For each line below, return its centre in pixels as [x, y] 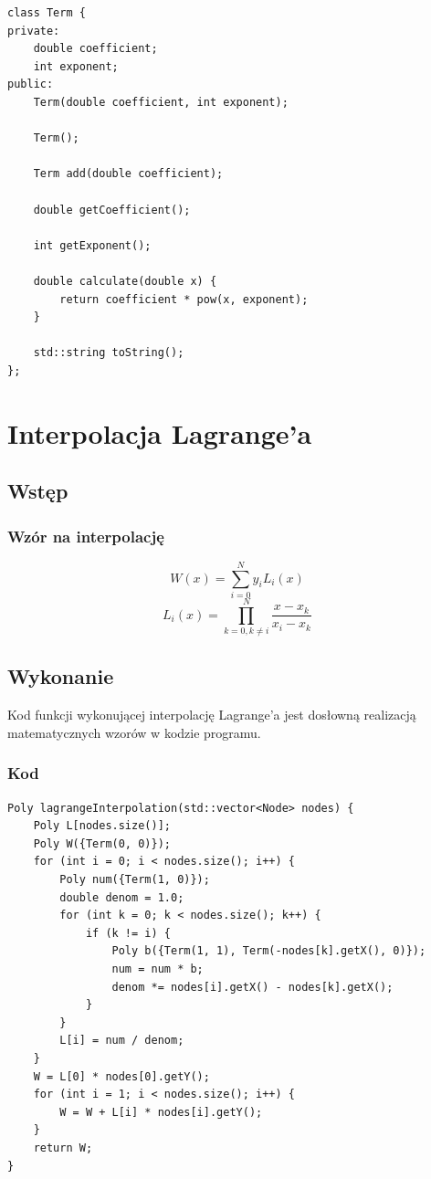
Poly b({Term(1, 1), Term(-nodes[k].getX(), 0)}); [269, 951]
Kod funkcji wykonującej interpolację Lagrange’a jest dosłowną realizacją [212, 715]
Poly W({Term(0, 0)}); [102, 843]
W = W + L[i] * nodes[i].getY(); [161, 1112]
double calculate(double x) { [125, 281]
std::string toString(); [109, 353]
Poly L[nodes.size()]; [102, 826]
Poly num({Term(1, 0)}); [135, 880]
